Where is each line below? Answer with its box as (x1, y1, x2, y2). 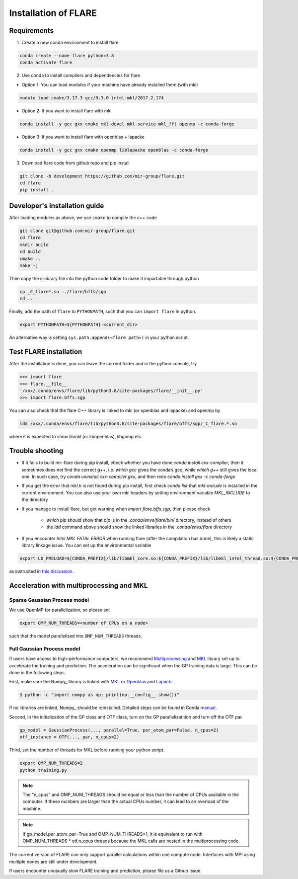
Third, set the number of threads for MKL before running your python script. (9, 747, 165, 753)
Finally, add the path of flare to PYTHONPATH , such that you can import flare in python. (9, 309, 196, 315)
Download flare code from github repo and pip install (21, 160, 130, 166)
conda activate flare (19, 60, 73, 66)
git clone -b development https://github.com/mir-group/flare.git (19, 173, 185, 179)
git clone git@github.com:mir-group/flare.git (19, 228, 135, 234)
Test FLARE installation (9, 348, 82, 356)
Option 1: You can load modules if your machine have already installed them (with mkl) (21, 81, 198, 87)
